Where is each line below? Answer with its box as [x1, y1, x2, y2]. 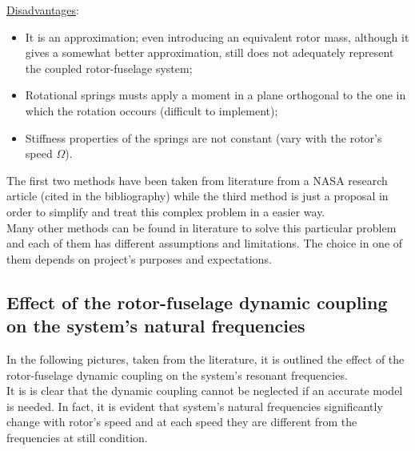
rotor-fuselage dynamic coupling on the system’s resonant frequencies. [6, 366, 348, 383]
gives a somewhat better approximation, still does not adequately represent [25, 44, 394, 61]
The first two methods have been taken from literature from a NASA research [6, 171, 388, 188]
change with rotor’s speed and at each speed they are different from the [6, 413, 357, 430]
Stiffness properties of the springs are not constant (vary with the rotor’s [25, 129, 382, 146]
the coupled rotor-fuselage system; [25, 59, 193, 76]
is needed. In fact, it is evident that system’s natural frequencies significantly [6, 397, 383, 414]
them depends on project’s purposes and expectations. [6, 250, 272, 267]
